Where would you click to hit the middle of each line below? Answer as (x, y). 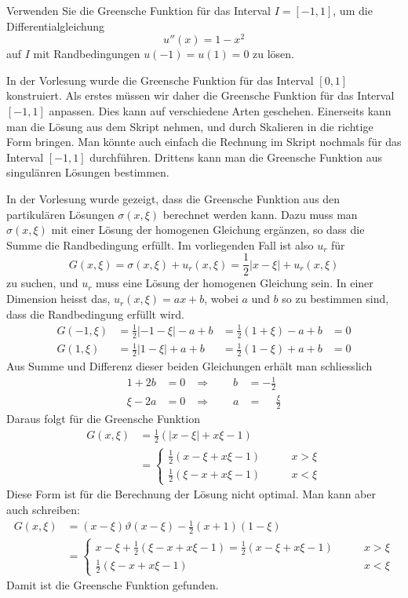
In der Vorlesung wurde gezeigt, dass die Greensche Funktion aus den (173, 199)
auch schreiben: (43, 509)
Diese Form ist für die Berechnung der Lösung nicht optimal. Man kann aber (191, 494)
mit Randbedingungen (87, 54)
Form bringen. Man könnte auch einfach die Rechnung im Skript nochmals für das (204, 142)
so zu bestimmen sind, (335, 299)
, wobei (221, 299)
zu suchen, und (42, 283)
